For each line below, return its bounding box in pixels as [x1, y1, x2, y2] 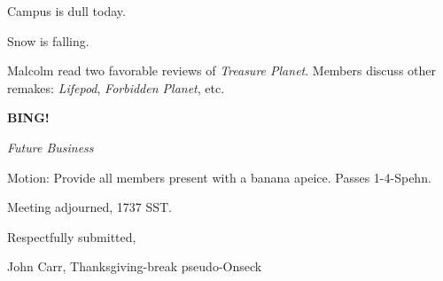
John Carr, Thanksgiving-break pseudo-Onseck [7, 257, 262, 276]
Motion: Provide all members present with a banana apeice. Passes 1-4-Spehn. [7, 168, 431, 186]
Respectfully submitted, [7, 227, 136, 246]
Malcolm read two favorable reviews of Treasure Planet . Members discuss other [7, 61, 436, 80]
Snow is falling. [7, 31, 89, 50]
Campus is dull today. [7, 2, 126, 20]
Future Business [7, 137, 94, 156]
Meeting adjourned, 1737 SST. [7, 198, 172, 216]
